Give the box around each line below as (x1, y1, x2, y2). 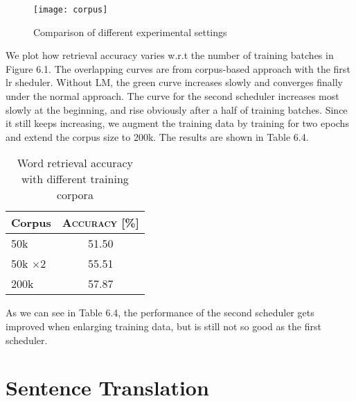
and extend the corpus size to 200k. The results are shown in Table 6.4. (6, 129, 309, 144)
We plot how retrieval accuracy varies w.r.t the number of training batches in (6, 48, 334, 62)
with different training (21, 171, 129, 187)
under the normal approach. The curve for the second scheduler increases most (6, 89, 339, 103)
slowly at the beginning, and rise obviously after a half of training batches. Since (6, 102, 348, 117)
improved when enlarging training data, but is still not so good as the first (6, 319, 321, 333)
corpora (56, 187, 94, 203)
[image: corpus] (33, 5, 108, 15)
